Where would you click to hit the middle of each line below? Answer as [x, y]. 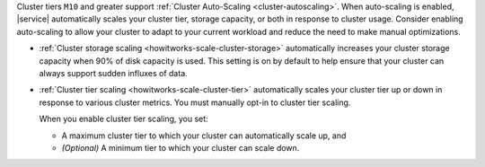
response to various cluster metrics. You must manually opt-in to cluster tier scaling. [195, 102]
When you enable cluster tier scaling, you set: [123, 119]
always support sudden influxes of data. [113, 73]
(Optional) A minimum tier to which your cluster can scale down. [181, 147]
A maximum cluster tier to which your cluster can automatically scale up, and [204, 136]
